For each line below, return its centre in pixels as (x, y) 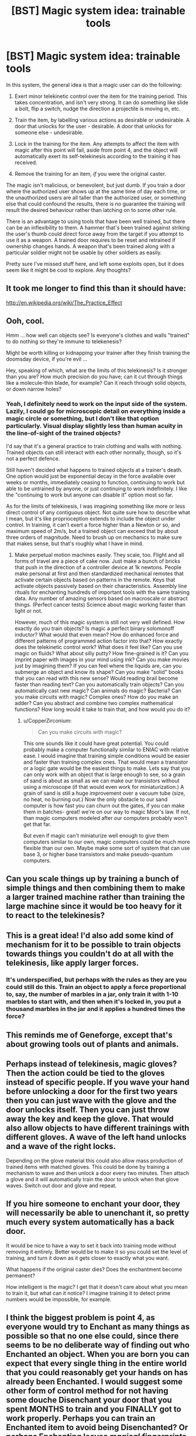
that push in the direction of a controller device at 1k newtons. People (98, 567)
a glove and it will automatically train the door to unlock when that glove (93, 1179)
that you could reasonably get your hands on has (97, 1372)
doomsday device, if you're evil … (47, 359)
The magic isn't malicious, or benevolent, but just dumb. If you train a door (96, 185)
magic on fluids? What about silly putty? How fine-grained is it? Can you (102, 653)
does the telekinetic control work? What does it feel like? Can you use (98, 647)
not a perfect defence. (33, 459)
